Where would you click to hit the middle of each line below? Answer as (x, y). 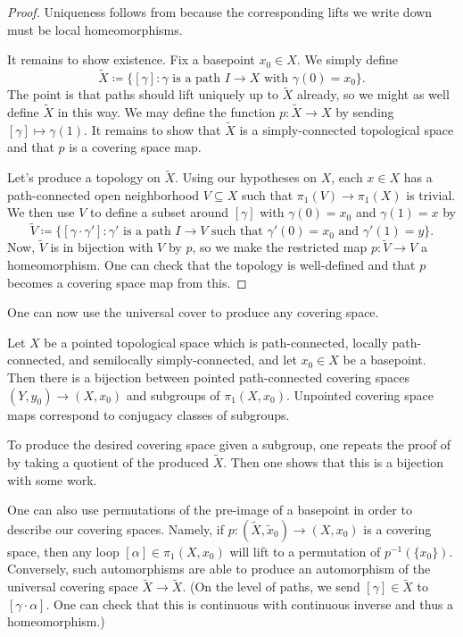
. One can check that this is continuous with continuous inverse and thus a (250, 603)
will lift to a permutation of (305, 551)
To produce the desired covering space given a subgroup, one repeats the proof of (229, 444)
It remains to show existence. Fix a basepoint (131, 59)
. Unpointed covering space (360, 394)
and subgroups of (173, 394)
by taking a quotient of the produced (108, 462)
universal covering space (73, 587)
